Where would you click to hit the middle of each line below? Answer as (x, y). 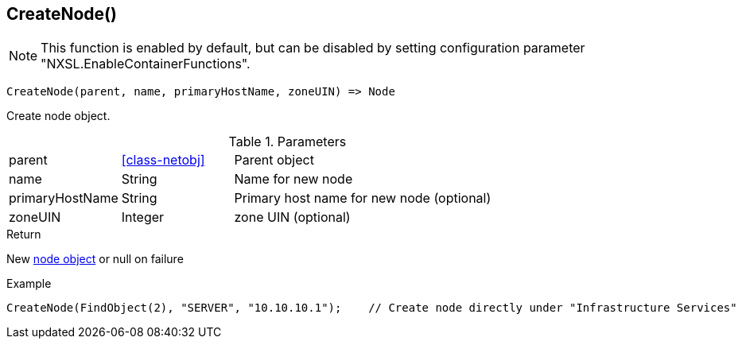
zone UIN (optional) (292, 217)
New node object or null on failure (95, 259)
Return (24, 235)
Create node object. (58, 116)
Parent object (274, 160)
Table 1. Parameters (287, 142)
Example (29, 284)
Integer (143, 217)
